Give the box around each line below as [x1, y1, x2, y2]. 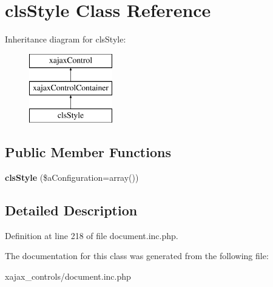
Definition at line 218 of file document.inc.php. [5, 229, 178, 241]
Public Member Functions [5, 143, 171, 161]
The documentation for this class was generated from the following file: [5, 249, 269, 262]
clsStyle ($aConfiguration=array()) [5, 171, 139, 183]
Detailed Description [5, 200, 138, 219]
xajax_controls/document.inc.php [5, 269, 131, 282]
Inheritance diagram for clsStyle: [5, 33, 126, 46]
